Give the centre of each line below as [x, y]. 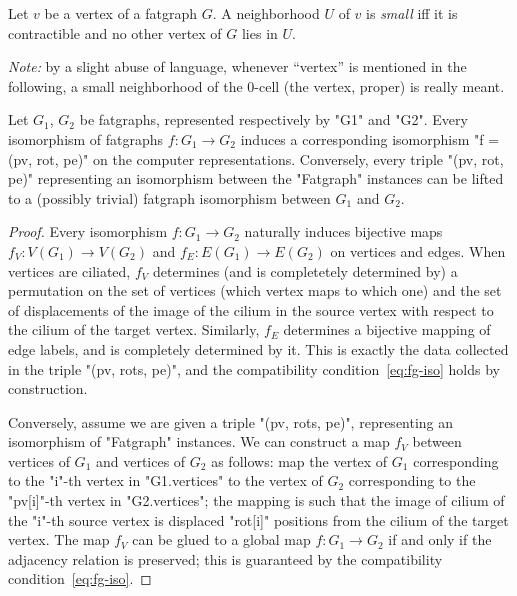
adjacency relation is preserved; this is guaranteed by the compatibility [225, 558]
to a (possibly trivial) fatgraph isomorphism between [169, 197]
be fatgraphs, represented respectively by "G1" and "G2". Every [273, 119]
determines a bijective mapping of [387, 329]
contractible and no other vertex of [115, 32]
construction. [48, 388]
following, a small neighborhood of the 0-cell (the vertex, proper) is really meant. [256, 85]
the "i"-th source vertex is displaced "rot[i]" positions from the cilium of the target [258, 519]
